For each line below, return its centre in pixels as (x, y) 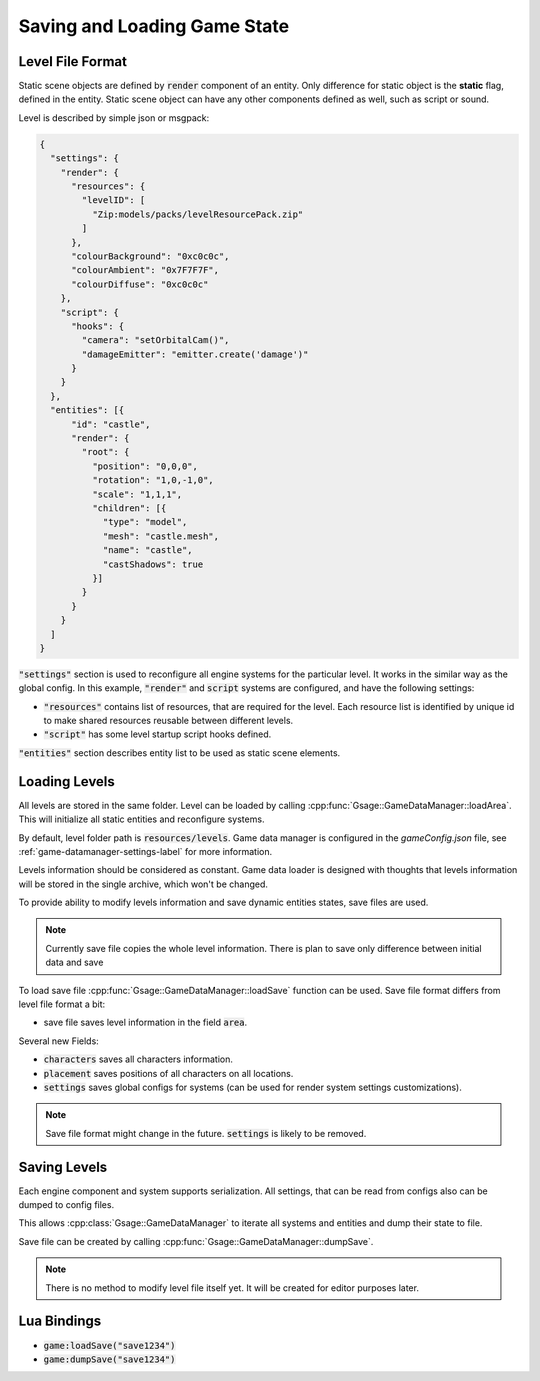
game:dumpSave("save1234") (109, 1359)
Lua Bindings (60, 1321)
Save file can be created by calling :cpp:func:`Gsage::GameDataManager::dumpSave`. (196, 1241)
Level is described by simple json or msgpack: (114, 117)
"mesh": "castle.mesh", (161, 536)
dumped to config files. (66, 1205)
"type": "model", (145, 522)
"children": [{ (129, 508)
